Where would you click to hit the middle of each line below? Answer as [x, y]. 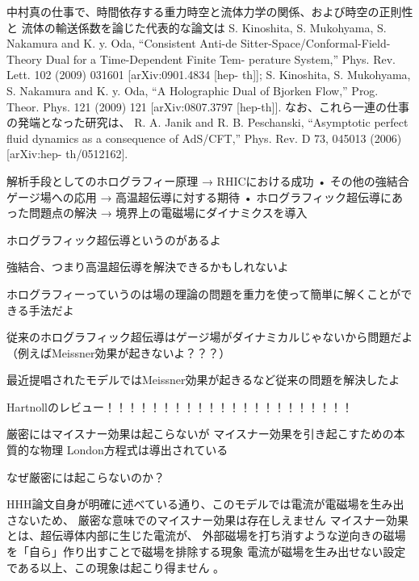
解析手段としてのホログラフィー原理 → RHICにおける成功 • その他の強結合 [208, 180]
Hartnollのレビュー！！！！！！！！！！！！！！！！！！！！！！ [180, 406]
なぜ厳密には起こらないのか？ [86, 477]
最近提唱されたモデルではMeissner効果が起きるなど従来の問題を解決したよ [203, 380]
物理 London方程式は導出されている [134, 450]
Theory [24, 59]
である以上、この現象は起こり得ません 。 [116, 567]
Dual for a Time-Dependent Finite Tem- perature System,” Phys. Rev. [220, 59]
